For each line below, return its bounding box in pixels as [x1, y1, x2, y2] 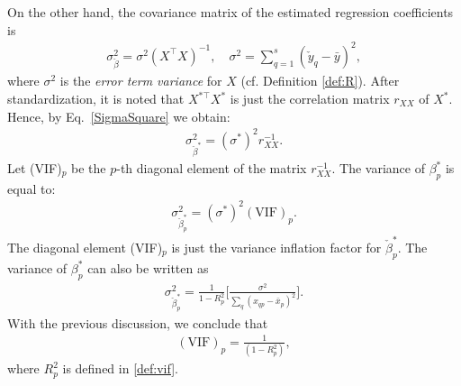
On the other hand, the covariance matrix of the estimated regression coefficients [7, 3, 454, 21]
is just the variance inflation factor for [171, 237, 382, 256]
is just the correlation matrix [230, 89, 390, 108]
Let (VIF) [7, 159, 62, 178]
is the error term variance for [59, 71, 222, 90]
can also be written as [87, 258, 209, 277]
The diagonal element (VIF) [7, 237, 163, 256]
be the [71, 159, 106, 178]
